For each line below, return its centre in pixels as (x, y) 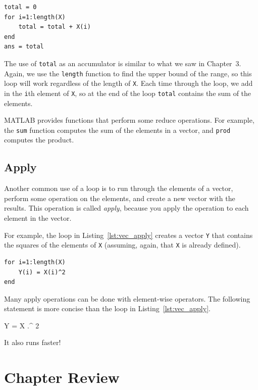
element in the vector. (38, 218)
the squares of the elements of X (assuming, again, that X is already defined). (122, 245)
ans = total (24, 47)
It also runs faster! (33, 342)
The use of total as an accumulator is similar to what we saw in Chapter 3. (123, 63)
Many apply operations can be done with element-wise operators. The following (127, 298)
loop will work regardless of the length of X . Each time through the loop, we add (128, 83)
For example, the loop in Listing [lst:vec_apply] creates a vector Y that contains (128, 235)
